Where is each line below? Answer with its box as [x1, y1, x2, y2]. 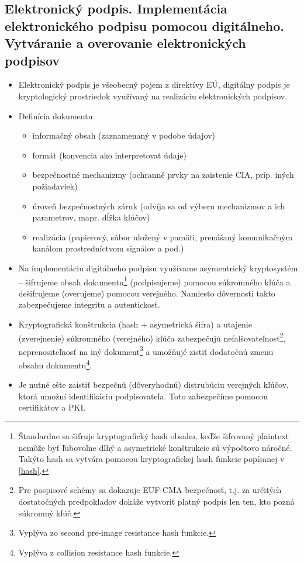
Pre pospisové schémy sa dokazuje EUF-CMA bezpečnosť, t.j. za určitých [18, 484, 282, 496]
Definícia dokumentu [18, 109, 93, 122]
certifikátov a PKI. [18, 401, 86, 413]
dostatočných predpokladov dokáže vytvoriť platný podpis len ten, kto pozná [18, 495, 295, 508]
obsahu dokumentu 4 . [18, 357, 92, 371]
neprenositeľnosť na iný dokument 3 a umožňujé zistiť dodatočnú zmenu [18, 343, 274, 357]
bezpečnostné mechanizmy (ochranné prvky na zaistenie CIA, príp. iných [32, 168, 294, 181]
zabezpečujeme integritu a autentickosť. [18, 298, 160, 311]
